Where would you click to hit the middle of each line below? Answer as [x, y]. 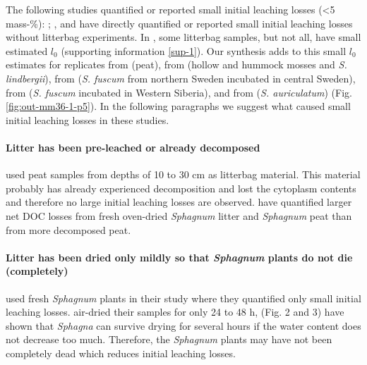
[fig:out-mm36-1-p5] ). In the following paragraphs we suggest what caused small [178, 106]
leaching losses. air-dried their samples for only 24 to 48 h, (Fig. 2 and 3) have [175, 312]
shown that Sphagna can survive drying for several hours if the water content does [183, 325]
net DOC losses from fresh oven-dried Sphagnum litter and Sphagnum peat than [179, 215]
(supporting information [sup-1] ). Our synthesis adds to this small [204, 50]
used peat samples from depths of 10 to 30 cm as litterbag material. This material [183, 174]
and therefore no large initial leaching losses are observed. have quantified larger [179, 202]
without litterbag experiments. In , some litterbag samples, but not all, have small [183, 37]
